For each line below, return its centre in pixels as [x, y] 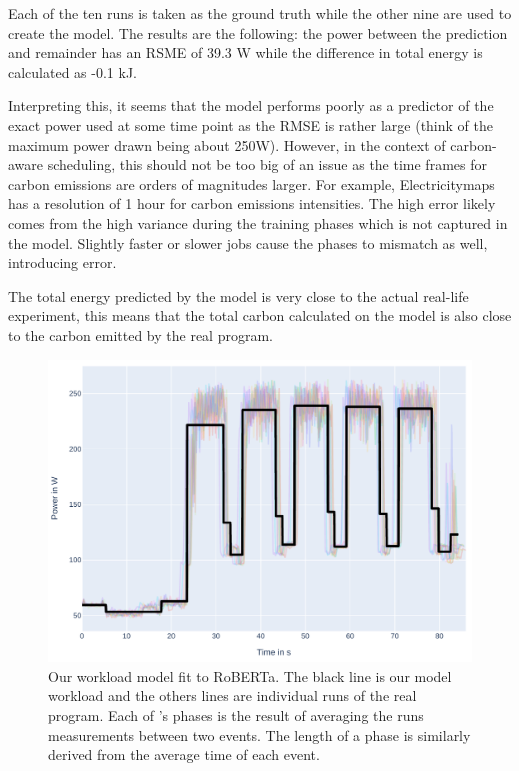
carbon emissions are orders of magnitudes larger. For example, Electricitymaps [251, 183]
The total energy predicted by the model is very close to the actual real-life [238, 295]
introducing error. [62, 262]
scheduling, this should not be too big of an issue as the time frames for [267, 164]
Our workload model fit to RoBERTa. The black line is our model [250, 675]
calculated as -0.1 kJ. [72, 71]
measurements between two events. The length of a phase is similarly [259, 734]
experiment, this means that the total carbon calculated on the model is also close [260, 315]
